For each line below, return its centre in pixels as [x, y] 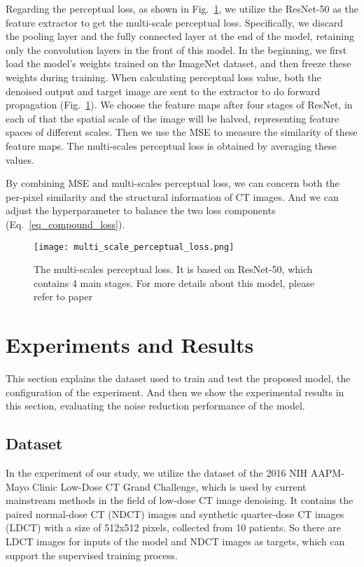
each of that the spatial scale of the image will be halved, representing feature [173, 118]
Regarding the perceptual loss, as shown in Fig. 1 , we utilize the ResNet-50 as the [182, 8]
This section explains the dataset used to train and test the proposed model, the [178, 378]
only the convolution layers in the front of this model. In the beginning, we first [176, 49]
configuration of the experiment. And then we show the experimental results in [175, 392]
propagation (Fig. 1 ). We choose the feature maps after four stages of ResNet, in [179, 105]
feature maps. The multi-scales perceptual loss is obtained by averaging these [171, 145]
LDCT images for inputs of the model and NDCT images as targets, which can [175, 541]
